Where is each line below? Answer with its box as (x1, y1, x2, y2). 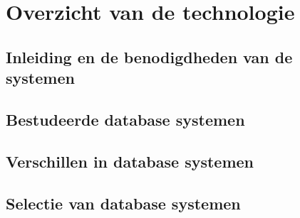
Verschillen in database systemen (6, 150, 254, 172)
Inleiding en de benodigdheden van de (6, 45, 293, 67)
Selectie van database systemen (6, 192, 241, 214)
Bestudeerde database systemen (6, 108, 245, 130)
